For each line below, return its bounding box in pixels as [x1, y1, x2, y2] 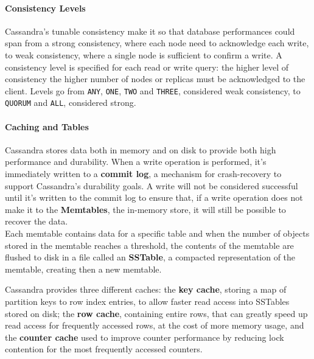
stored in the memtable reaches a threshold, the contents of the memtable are [5, 239, 294, 251]
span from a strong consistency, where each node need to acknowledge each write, [5, 37, 309, 49]
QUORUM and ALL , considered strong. [5, 96, 136, 109]
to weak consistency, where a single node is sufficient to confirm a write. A [5, 48, 282, 61]
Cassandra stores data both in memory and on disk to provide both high [5, 143, 276, 156]
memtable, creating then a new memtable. [5, 262, 162, 275]
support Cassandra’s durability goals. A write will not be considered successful [5, 179, 298, 192]
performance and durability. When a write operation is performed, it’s [5, 155, 267, 168]
